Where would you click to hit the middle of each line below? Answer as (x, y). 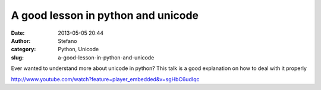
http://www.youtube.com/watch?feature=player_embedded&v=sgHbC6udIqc (105, 79)
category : (23, 49)
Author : (21, 41)
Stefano (67, 41)
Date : (18, 33)
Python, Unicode (78, 49)
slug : (17, 57)
